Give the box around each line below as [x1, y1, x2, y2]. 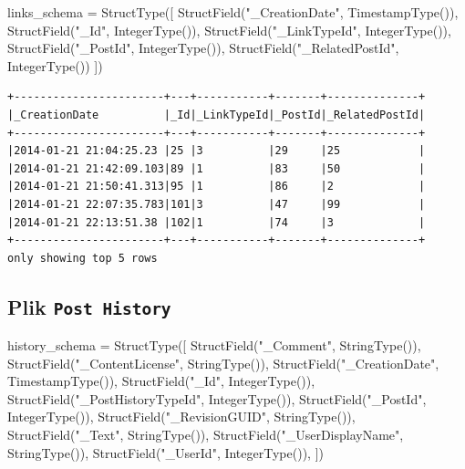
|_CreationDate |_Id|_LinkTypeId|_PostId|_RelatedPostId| [7, 108, 426, 121]
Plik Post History [7, 292, 171, 320]
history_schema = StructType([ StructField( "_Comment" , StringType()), [7, 336, 421, 355]
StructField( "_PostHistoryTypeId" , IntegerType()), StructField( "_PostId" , [7, 389, 427, 408]
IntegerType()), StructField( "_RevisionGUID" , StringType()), [7, 407, 356, 426]
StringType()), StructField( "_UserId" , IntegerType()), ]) [7, 443, 324, 462]
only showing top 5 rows [7, 251, 158, 265]
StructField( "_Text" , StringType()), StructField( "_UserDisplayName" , [7, 425, 404, 444]
